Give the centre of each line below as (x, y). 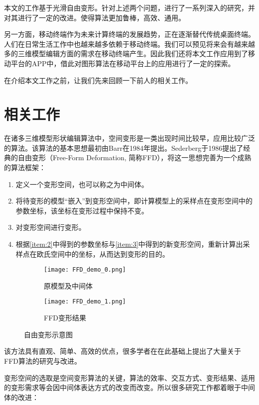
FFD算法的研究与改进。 (43, 360)
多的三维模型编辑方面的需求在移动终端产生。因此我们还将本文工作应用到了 (126, 53)
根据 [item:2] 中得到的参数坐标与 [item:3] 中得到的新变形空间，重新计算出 (129, 244)
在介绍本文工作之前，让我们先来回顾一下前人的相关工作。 (98, 80)
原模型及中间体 (68, 285)
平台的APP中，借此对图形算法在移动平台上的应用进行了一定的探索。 (123, 63)
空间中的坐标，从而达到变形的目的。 (110, 253)
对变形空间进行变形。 (51, 227)
